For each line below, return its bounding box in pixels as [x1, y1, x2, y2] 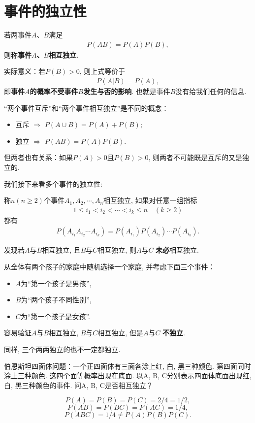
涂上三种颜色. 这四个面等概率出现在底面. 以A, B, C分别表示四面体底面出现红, [4, 370, 252, 381]
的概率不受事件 [30, 86, 78, 96]
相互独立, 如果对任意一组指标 [103, 195, 197, 205]
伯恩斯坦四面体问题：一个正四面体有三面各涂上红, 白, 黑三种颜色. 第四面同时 [4, 360, 251, 371]
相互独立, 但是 [97, 327, 143, 338]
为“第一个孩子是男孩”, [21, 278, 92, 288]
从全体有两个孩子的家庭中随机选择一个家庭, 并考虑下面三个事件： [4, 261, 215, 271]
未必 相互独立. [156, 245, 199, 255]
